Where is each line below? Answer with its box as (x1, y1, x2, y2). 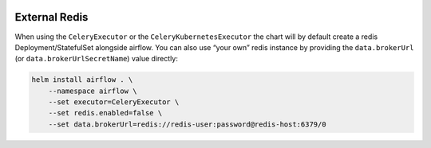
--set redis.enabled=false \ (48, 108, 163, 118)
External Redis (14, 10, 89, 24)
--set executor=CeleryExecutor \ (48, 98, 180, 107)
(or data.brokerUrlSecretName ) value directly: (14, 54, 179, 64)
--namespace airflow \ (48, 86, 137, 95)
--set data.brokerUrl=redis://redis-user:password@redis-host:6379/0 (48, 119, 326, 129)
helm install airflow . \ (31, 76, 133, 84)
